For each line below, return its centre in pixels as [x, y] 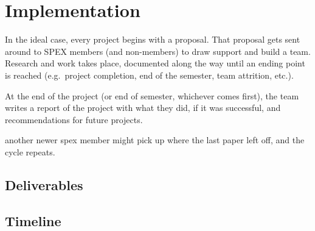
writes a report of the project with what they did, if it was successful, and [143, 108]
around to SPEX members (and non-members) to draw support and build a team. [158, 51]
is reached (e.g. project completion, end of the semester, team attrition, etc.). [149, 75]
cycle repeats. [30, 151]
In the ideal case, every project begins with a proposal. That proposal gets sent [153, 39]
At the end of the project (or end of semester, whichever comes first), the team [152, 95]
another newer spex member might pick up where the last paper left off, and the [155, 140]
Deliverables [44, 184]
